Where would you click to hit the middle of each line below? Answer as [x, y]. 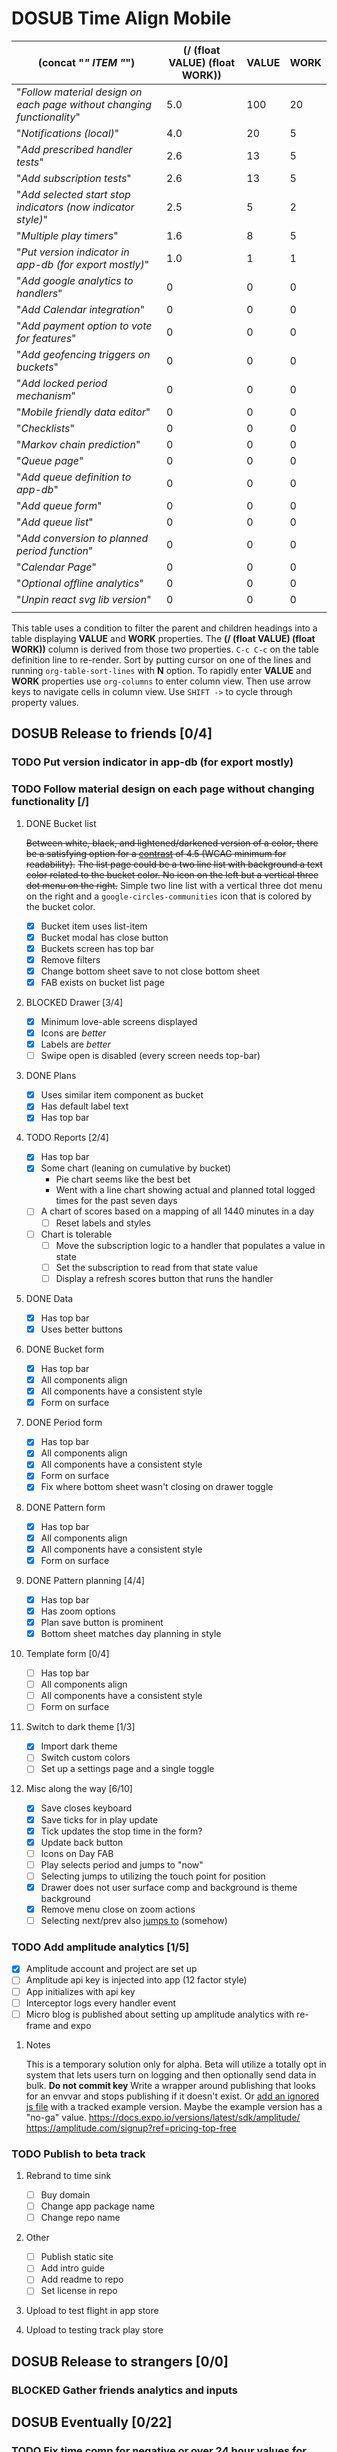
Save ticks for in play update [99, 1819]
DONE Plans [51, 1076]
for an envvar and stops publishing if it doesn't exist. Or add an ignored [172, 2096]
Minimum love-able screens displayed [119, 1021]
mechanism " [46, 395]
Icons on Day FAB [77, 1853]
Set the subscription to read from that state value [157, 1267]
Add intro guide [72, 2268]
